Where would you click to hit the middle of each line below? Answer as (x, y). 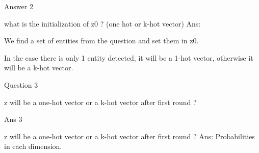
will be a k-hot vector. (39, 68)
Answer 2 (19, 6)
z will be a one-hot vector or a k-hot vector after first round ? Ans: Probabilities (129, 136)
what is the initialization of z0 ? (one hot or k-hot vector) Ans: (102, 23)
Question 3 (21, 84)
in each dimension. (33, 146)
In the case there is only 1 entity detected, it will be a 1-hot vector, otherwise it (129, 57)
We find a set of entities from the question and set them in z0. (101, 41)
